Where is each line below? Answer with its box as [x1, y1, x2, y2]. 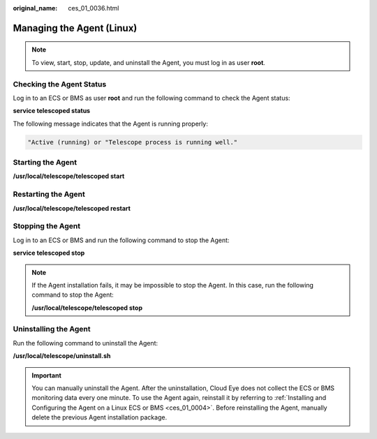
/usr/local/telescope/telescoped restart [13, 204, 131, 212]
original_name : [13, 4, 58, 12]
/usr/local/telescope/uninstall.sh [13, 352, 111, 360]
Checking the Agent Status [13, 79, 107, 89]
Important [31, 371, 62, 380]
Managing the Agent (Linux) [13, 22, 138, 34]
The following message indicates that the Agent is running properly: [13, 119, 209, 128]
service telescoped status [13, 107, 91, 115]
